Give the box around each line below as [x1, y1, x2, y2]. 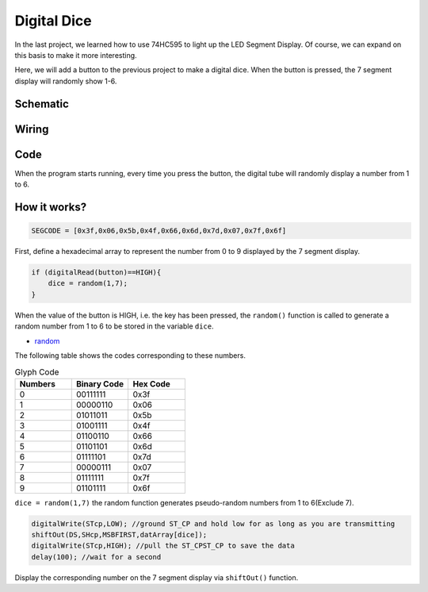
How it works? [14, 200, 87, 213]
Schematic [14, 97, 69, 110]
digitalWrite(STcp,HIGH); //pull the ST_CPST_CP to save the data [31, 541, 295, 551]
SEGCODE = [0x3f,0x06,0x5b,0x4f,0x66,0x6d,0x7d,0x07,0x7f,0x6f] [31, 226, 287, 236]
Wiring [14, 122, 49, 136]
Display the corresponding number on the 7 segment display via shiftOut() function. [14, 572, 299, 582]
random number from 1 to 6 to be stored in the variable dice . [14, 321, 214, 331]
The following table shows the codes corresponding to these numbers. [14, 350, 246, 360]
